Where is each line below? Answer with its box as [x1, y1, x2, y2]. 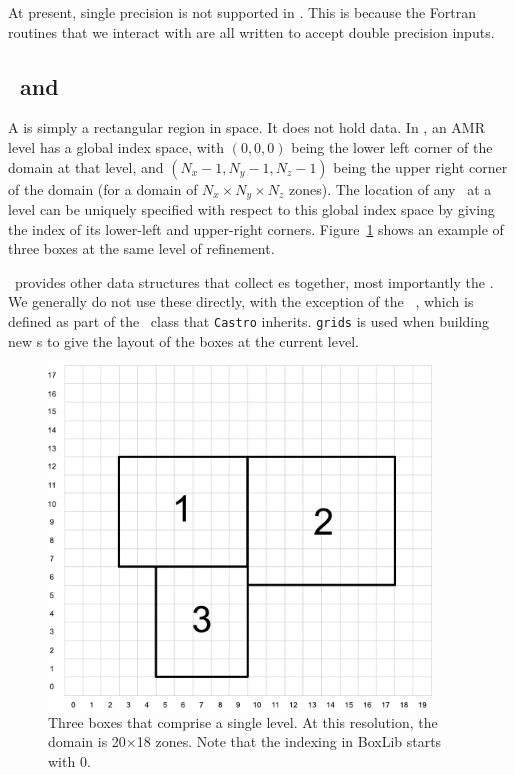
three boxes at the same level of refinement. [8, 238, 275, 259]
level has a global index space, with [8, 136, 224, 157]
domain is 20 [48, 731, 126, 752]
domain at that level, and [8, 156, 164, 177]
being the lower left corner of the [291, 136, 493, 157]
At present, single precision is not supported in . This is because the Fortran [8, 2, 477, 22]
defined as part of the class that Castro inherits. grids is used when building [8, 311, 490, 331]
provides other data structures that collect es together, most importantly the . [14, 271, 494, 292]
